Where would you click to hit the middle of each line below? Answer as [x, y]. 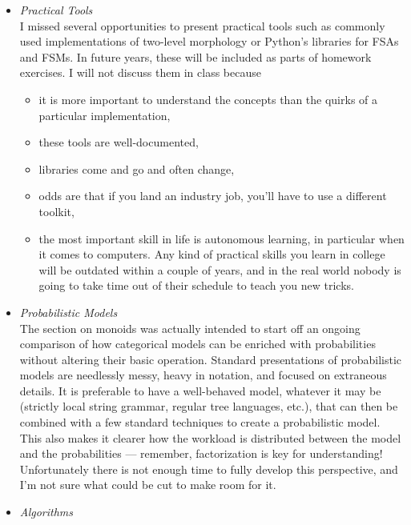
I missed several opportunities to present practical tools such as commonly [202, 25]
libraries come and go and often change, [137, 168]
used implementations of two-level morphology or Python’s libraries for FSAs [209, 41]
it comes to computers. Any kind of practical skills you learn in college [212, 254]
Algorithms [46, 512]
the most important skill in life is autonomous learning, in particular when [222, 238]
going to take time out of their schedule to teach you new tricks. [196, 285]
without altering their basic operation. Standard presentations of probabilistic [211, 359]
